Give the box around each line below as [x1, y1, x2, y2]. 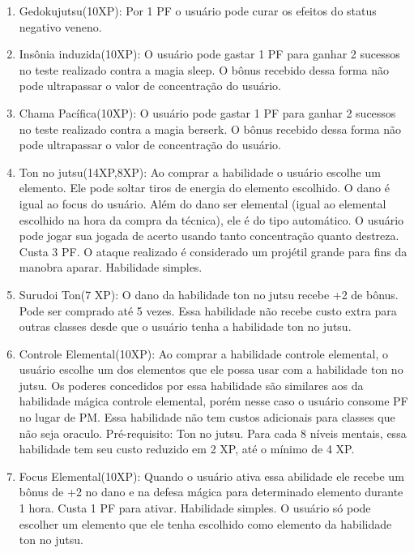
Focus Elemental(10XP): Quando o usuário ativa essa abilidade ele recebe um [19, 467, 404, 484]
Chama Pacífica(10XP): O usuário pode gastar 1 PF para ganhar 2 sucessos [19, 104, 396, 121]
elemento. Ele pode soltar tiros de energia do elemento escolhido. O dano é [19, 179, 390, 196]
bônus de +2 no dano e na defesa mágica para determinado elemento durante [19, 483, 403, 500]
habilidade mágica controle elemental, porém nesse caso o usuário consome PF [19, 392, 408, 409]
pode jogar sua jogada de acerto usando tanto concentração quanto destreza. [19, 227, 399, 244]
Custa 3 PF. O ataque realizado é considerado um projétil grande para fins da [19, 242, 408, 259]
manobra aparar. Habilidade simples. [19, 259, 203, 276]
